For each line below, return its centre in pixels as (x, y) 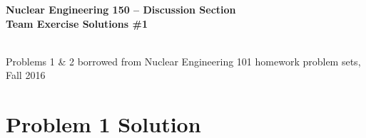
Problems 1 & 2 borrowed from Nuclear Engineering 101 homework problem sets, (183, 61)
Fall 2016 (26, 75)
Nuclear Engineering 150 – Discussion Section (121, 9)
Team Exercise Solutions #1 (77, 23)
